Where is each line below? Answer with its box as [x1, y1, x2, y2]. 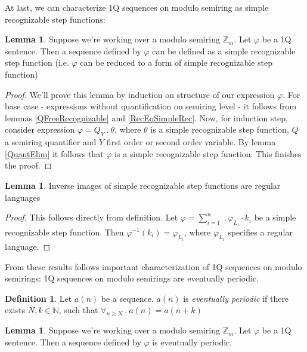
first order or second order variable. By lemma [106, 136, 276, 148]
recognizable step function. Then [5, 225, 124, 238]
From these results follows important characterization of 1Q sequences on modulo [5, 260, 302, 273]
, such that [58, 304, 98, 316]
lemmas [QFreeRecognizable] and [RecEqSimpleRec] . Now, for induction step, [5, 111, 288, 124]
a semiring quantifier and [5, 136, 97, 148]
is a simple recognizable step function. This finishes [114, 147, 302, 160]
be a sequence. [101, 292, 154, 304]
